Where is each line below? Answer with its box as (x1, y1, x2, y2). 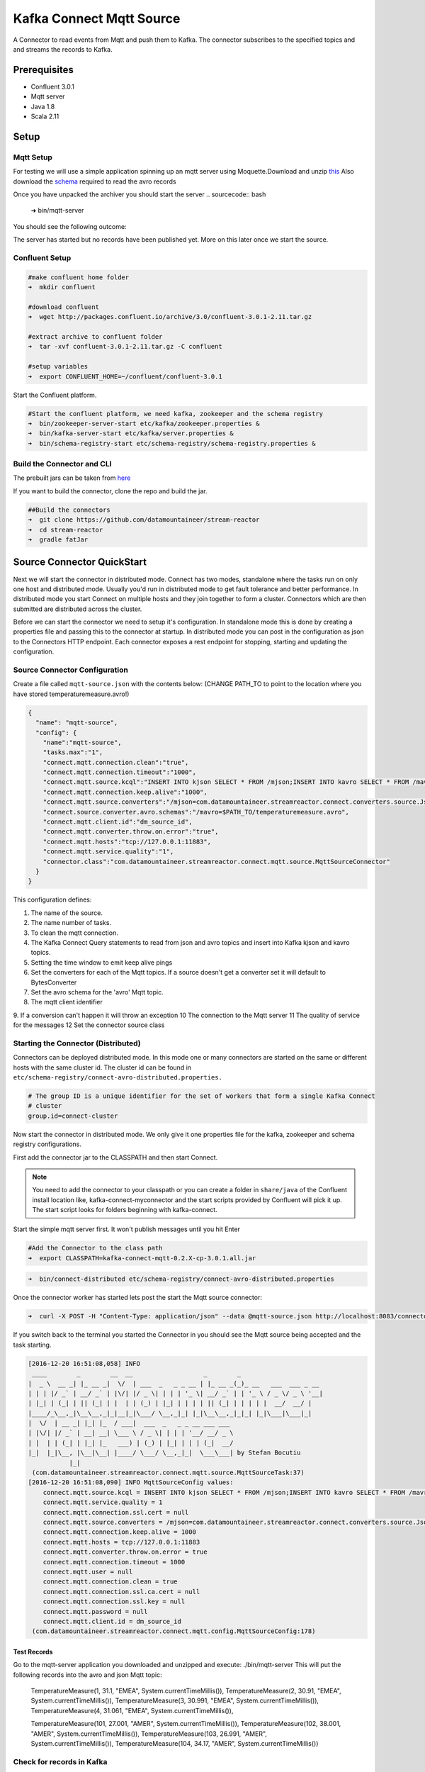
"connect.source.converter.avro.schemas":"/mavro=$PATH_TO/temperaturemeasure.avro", (42, 808, 350, 816)
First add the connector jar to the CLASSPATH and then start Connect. (13, 1153, 218, 1162)
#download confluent (28, 303, 99, 311)
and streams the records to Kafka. (13, 45, 113, 53)
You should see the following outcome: (13, 222, 127, 230)
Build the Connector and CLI (13, 459, 112, 469)
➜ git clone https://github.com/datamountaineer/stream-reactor (28, 516, 260, 524)
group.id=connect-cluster (28, 1111, 118, 1120)
